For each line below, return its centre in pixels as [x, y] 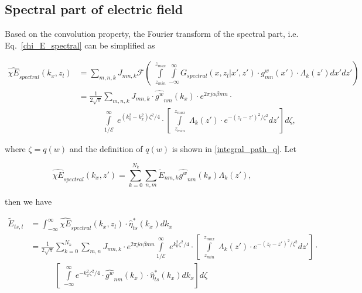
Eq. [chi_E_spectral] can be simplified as [80, 45]
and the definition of [106, 149]
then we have [28, 201]
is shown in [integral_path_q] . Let [234, 149]
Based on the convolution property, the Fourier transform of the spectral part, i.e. [152, 34]
